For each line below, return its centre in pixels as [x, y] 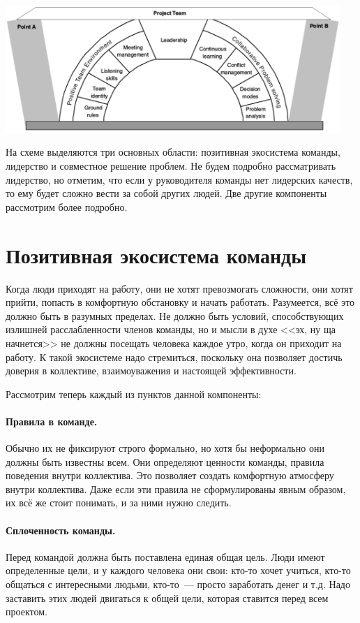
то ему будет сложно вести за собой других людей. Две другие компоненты [166, 193]
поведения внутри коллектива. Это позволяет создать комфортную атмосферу [170, 475]
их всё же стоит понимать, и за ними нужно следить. [119, 503]
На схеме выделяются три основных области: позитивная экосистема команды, [173, 152]
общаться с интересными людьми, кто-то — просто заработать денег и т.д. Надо [178, 584]
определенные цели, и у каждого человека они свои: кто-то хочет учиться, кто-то [178, 570]
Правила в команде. [52, 421]
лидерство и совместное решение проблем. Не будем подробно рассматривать [171, 166]
